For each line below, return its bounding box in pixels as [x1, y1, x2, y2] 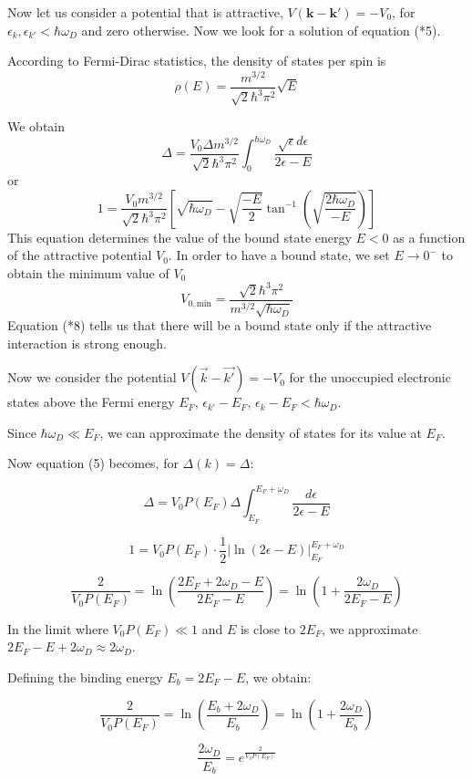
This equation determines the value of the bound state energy [7, 227, 352, 246]
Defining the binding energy [7, 667, 163, 686]
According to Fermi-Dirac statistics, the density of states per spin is [7, 51, 386, 70]
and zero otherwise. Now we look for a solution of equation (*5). [81, 20, 441, 39]
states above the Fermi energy [7, 392, 175, 411]
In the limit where [7, 619, 108, 638]
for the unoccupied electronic [289, 368, 451, 387]
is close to [240, 619, 295, 638]
